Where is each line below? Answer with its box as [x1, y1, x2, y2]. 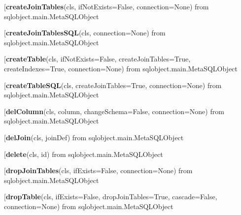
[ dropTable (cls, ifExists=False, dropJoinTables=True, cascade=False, [4, 191, 217, 202]
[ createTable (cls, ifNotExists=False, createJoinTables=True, [4, 54, 191, 64]
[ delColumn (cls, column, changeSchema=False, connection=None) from [4, 106, 224, 116]
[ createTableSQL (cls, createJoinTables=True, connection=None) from [4, 80, 222, 90]
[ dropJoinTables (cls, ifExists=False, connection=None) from [4, 165, 193, 176]
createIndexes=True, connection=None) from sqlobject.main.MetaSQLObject [4, 63, 238, 73]
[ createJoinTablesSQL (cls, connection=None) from [4, 28, 166, 38]
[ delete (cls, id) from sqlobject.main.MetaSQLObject [4, 149, 163, 159]
